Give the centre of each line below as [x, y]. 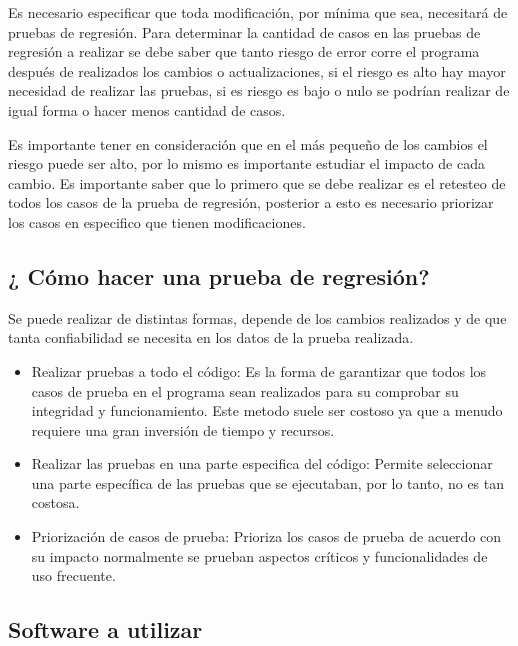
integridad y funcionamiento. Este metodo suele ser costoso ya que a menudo [267, 410]
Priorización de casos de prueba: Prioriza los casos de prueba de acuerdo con [266, 536]
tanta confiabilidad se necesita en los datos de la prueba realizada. [211, 337]
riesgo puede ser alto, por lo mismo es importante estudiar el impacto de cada [246, 163]
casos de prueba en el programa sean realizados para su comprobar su [245, 390]
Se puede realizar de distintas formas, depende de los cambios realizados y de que [257, 317]
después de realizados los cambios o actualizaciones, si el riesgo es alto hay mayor [257, 70]
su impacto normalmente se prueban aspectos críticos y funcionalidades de [259, 555]
